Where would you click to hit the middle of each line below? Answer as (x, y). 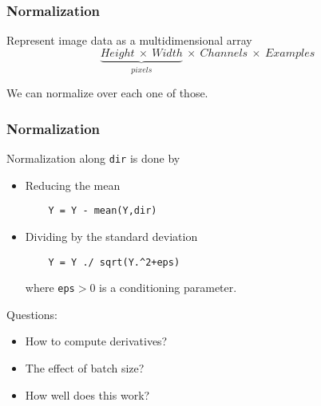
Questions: (32, 314)
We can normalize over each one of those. (107, 93)
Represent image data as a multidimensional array (129, 40)
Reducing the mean (73, 185)
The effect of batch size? (85, 368)
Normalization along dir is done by (93, 158)
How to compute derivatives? (96, 341)
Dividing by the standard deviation (111, 236)
